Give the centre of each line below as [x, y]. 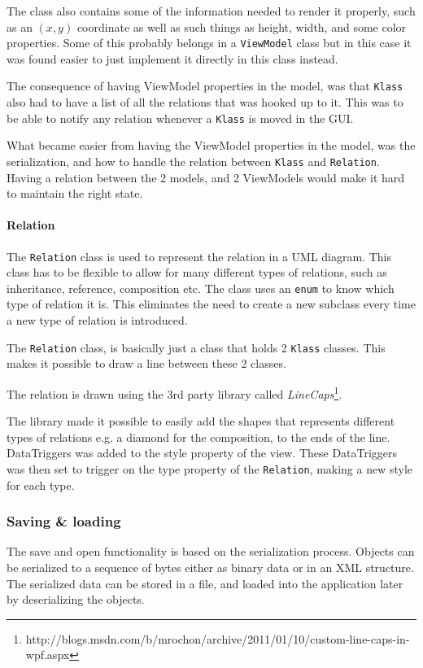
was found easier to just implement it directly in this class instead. [172, 58]
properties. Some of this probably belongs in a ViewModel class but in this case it [209, 43]
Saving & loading [64, 521]
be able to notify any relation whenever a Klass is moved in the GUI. [180, 118]
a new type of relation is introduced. [97, 320]
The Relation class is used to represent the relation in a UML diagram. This [199, 256]
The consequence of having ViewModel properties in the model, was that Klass [205, 86]
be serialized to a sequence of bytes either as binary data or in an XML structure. [210, 568]
